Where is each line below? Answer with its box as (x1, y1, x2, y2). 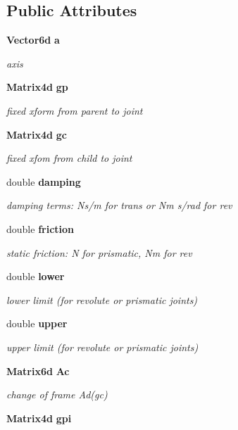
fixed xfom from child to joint (6, 151, 132, 165)
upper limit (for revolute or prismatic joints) (6, 339, 199, 354)
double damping (6, 174, 81, 189)
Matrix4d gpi (6, 410, 72, 425)
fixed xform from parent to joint (6, 103, 143, 118)
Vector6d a (6, 32, 60, 47)
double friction (6, 221, 75, 236)
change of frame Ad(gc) (6, 387, 108, 402)
